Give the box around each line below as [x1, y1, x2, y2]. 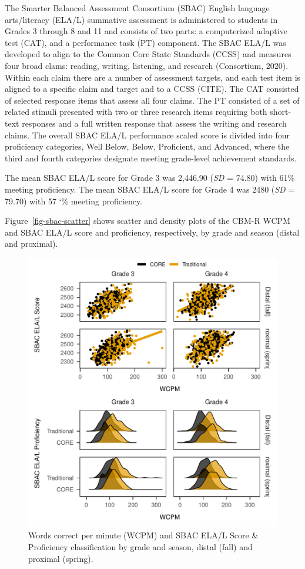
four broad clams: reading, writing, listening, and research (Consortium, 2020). [5, 59, 289, 71]
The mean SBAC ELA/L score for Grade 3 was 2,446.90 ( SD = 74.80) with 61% [5, 171, 295, 184]
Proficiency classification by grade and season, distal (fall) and [28, 541, 253, 553]
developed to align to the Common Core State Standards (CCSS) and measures [5, 48, 291, 60]
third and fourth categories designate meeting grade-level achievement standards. [5, 151, 297, 164]
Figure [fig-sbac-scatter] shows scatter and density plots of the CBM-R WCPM [5, 214, 290, 227]
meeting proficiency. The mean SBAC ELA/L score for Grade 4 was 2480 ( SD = [5, 183, 295, 195]
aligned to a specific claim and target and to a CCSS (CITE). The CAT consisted [5, 82, 299, 95]
